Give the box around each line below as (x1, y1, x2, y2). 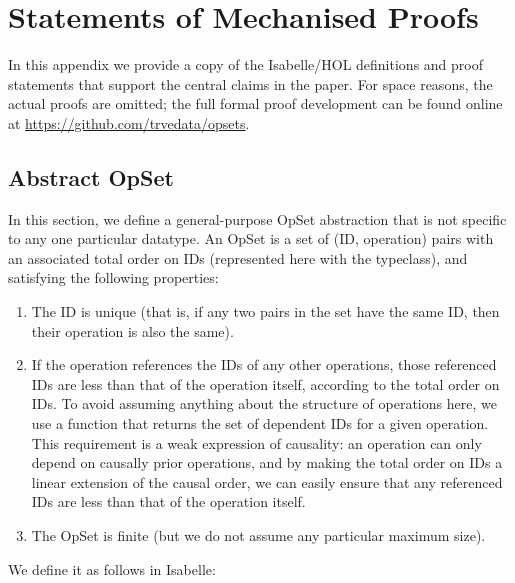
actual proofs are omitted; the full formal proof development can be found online (8, 93, 503, 114)
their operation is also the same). (31, 320, 234, 341)
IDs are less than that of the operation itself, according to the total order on (31, 373, 500, 394)
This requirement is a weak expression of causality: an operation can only (31, 432, 482, 453)
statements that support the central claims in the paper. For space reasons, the (8, 73, 493, 94)
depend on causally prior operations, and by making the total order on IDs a (31, 452, 503, 473)
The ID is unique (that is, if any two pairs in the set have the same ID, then (31, 301, 500, 322)
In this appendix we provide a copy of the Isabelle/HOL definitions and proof (8, 54, 483, 75)
